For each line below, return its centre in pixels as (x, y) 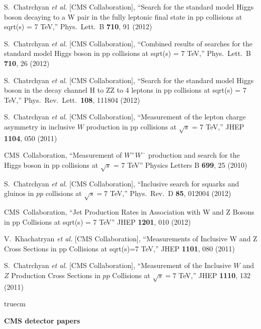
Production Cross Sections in (56, 275)
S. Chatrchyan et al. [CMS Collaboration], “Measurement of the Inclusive (118, 265)
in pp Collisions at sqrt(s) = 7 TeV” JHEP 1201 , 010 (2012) (98, 221)
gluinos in (19, 193)
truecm (15, 304)
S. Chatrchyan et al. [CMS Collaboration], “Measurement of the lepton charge (125, 117)
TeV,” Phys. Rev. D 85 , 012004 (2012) (170, 193)
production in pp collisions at (132, 126)
